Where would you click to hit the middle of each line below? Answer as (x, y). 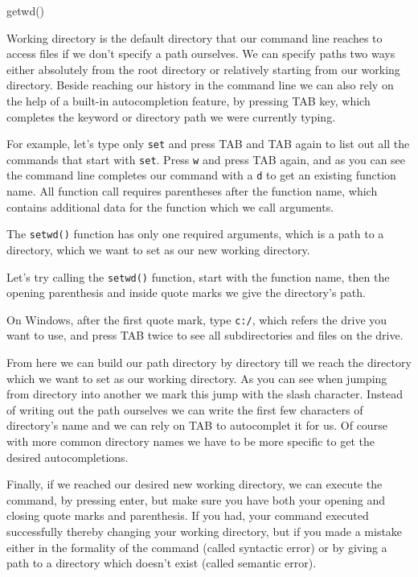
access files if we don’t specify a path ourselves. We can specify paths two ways (201, 54)
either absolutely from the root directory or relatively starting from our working (203, 69)
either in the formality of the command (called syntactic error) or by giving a (197, 547)
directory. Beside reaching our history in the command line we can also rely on (200, 85)
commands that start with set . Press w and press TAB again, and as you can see (206, 159)
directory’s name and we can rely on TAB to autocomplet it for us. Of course (197, 425)
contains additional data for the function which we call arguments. (170, 206)
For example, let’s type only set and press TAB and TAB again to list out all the (208, 144)
